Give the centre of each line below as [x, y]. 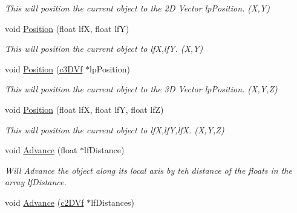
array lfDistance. [36, 182]
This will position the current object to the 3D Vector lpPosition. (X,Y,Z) [141, 89]
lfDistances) [113, 202]
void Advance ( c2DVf [44, 202]
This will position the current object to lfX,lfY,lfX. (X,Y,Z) [115, 129]
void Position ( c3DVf [44, 68]
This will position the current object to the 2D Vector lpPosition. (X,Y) [137, 8]
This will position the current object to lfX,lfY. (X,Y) [104, 49]
